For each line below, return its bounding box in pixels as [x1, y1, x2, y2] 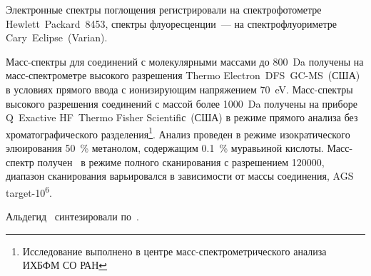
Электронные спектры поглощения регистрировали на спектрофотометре [6, 2, 322, 16]
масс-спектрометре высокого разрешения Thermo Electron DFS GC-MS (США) [6, 68, 360, 83]
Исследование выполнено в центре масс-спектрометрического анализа [22, 243, 327, 258]
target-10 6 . [6, 183, 53, 200]
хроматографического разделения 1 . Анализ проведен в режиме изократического [6, 124, 350, 141]
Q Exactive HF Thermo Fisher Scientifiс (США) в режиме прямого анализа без [6, 110, 358, 125]
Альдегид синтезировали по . [6, 209, 139, 224]
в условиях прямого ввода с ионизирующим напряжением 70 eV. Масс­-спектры [6, 81, 353, 96]
